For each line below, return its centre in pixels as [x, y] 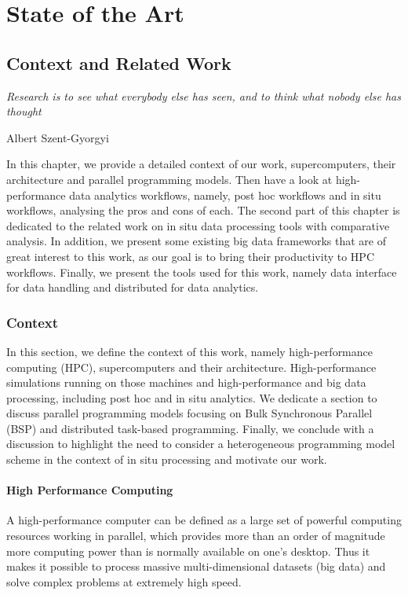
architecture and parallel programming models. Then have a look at [169, 179]
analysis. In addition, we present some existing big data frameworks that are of [196, 241]
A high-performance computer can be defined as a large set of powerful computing [204, 520]
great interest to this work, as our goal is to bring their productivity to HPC [191, 256]
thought [24, 111]
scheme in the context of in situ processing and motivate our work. [167, 459]
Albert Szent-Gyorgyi [58, 137]
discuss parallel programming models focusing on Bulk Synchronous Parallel [189, 413]
